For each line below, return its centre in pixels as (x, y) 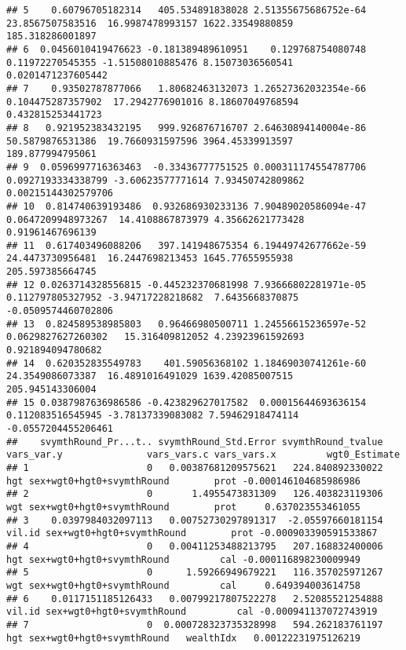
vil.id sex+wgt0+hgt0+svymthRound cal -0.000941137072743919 (192, 612)
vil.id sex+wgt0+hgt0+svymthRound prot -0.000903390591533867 (192, 533)
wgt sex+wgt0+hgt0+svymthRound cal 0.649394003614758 (184, 585)
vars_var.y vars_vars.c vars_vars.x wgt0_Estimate (203, 455)
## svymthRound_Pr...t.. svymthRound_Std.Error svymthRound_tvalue (195, 442)
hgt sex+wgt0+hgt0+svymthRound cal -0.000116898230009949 (184, 559)
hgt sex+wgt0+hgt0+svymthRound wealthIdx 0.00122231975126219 (184, 638)
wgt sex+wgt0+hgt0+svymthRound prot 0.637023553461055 (184, 507)
